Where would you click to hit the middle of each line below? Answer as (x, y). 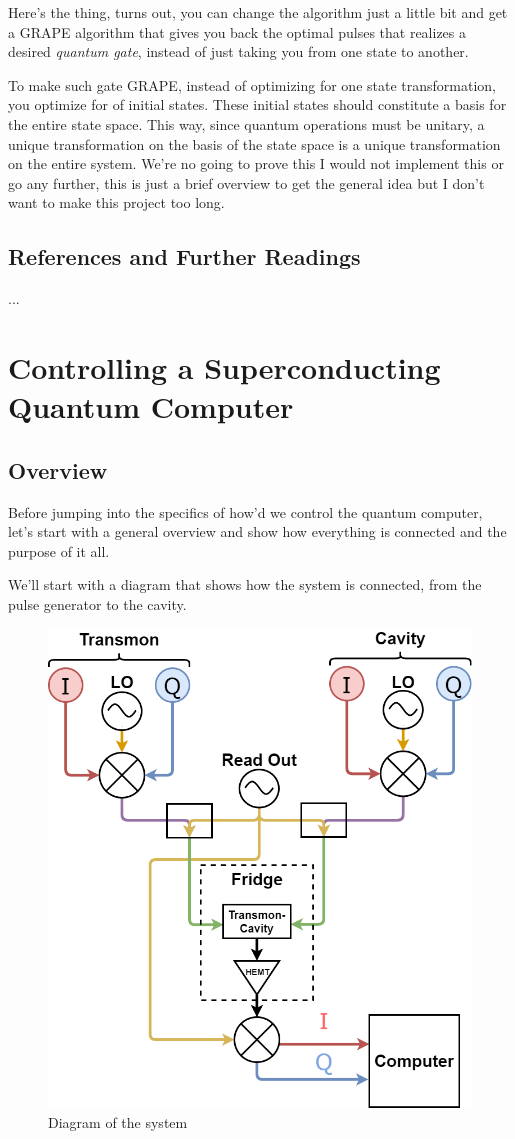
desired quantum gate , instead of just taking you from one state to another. (238, 51)
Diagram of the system (118, 1121)
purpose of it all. (59, 550)
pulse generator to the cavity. (97, 603)
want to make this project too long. (116, 202)
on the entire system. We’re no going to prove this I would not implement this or (256, 163)
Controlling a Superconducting (224, 366)
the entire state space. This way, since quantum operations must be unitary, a (246, 123)
